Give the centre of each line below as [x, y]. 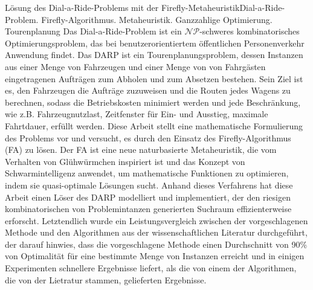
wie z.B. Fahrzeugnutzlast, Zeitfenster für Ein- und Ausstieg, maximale [137, 114]
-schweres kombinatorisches [250, 31]
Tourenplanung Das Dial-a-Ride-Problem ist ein [93, 31]
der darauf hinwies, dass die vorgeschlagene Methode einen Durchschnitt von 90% [156, 244]
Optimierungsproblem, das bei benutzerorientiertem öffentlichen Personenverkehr [155, 43]
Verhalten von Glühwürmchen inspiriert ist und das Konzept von [125, 161]
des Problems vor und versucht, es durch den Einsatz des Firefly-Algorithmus [148, 137]
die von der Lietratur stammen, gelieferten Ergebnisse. [106, 279]
